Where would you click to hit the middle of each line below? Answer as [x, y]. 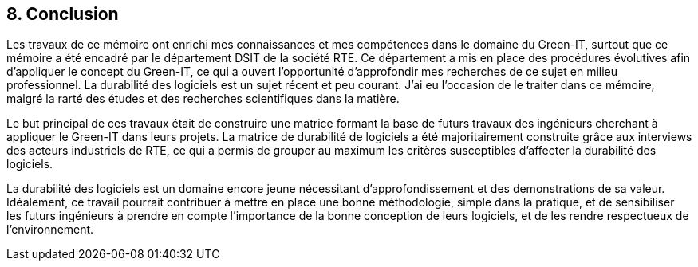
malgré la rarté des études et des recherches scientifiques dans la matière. [203, 99]
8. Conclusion [63, 14]
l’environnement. [50, 230]
